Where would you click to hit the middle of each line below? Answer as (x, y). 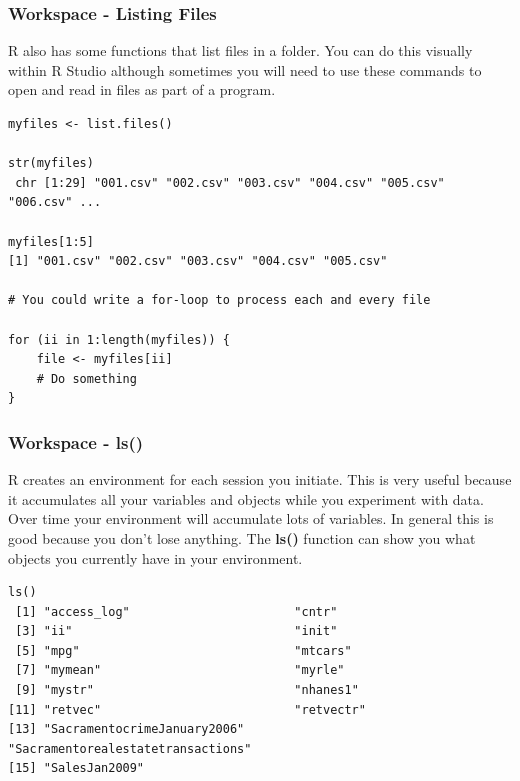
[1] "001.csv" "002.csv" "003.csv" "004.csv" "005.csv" (198, 261)
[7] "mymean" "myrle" (180, 670)
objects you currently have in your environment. (155, 557)
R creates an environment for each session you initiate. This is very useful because (260, 479)
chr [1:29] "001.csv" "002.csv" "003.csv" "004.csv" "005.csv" (230, 182)
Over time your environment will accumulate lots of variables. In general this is (251, 518)
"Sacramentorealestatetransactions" (130, 748)
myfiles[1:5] (51, 241)
